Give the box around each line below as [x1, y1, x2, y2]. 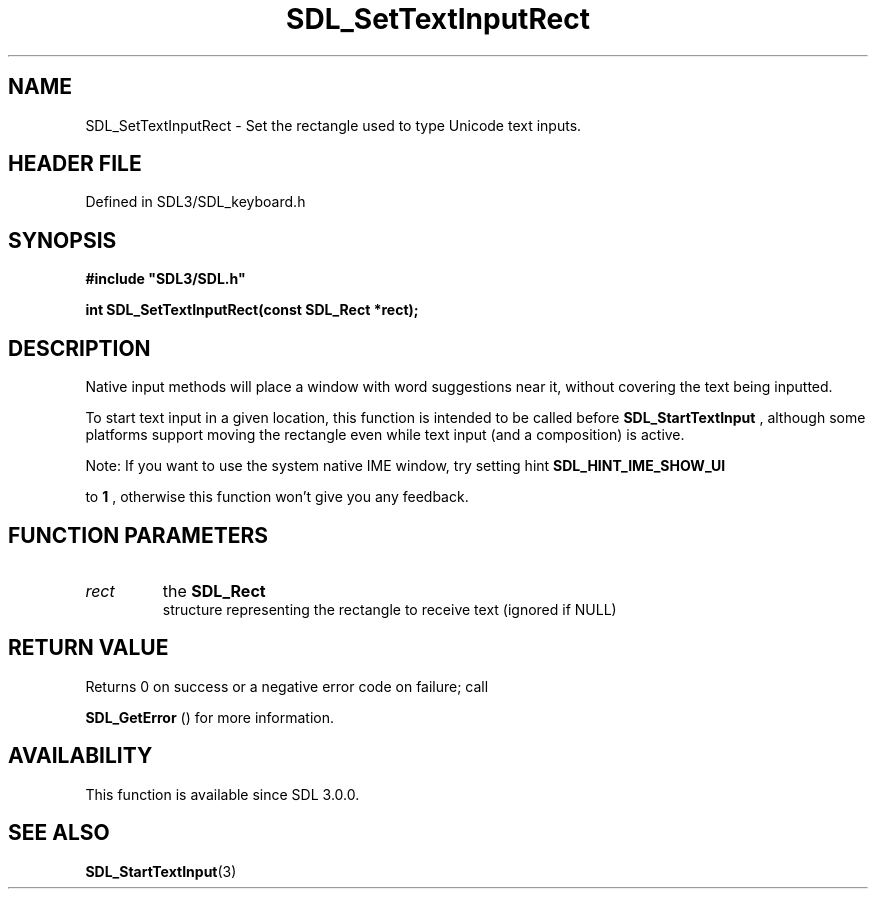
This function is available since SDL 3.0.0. [85, 785, 360, 803]
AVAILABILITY [8, 743, 153, 769]
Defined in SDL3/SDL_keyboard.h [85, 193, 306, 211]
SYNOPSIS [8, 227, 117, 253]
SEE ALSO [8, 820, 110, 846]
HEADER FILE [8, 151, 142, 177]
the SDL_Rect [162, 580, 266, 601]
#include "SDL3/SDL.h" [85, 270, 246, 288]
